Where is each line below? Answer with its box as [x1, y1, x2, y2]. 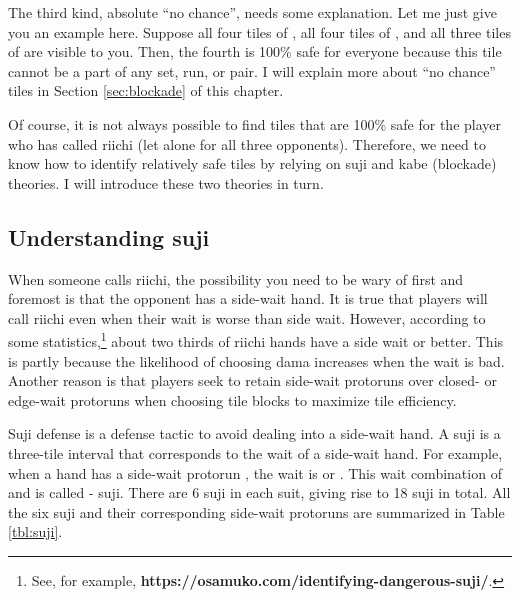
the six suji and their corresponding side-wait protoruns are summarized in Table [8, 501, 505, 522]
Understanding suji [8, 221, 210, 252]
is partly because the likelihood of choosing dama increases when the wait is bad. [8, 350, 505, 371]
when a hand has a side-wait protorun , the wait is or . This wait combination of [8, 462, 502, 483]
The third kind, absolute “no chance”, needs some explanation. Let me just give [8, 2, 497, 22]
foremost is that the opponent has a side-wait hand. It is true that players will [8, 288, 488, 309]
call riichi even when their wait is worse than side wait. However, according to [8, 307, 486, 328]
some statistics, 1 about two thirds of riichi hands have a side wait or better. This [8, 328, 504, 351]
